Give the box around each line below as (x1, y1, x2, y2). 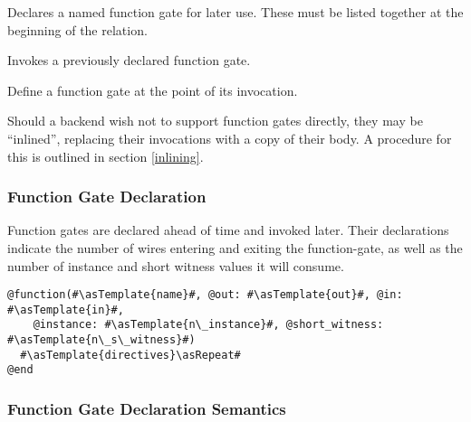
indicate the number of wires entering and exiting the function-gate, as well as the (7, 238, 463, 257)
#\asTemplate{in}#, (7, 303, 124, 316)
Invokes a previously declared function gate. (7, 51, 251, 70)
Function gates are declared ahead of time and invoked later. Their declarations (7, 220, 449, 239)
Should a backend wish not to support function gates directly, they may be (7, 111, 423, 130)
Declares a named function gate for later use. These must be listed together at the (7, 3, 464, 21)
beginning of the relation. (7, 20, 148, 39)
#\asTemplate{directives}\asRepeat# (20, 348, 241, 361)
